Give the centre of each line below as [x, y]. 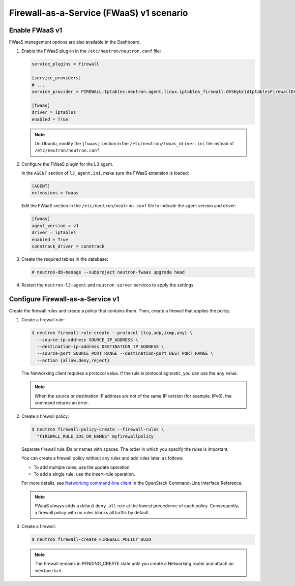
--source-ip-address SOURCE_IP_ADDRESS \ [88, 340]
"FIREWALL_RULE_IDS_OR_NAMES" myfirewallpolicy [95, 436]
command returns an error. [62, 402]
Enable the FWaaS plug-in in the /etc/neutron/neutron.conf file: [91, 51]
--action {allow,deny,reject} [74, 360]
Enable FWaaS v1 [36, 30]
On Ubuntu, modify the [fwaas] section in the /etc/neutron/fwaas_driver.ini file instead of [134, 143]
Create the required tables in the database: [65, 259]
